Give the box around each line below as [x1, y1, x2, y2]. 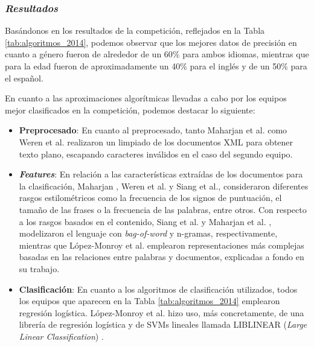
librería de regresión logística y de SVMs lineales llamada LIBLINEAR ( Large [19, 318, 307, 331]
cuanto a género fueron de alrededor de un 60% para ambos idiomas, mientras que [5, 48, 309, 60]
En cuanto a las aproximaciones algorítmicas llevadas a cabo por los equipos [5, 92, 287, 104]
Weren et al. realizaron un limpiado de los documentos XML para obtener [19, 135, 293, 148]
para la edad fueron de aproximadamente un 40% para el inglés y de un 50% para [5, 60, 307, 72]
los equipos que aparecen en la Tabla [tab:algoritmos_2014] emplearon [19, 294, 280, 307]
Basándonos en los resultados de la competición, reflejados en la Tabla [5, 24, 265, 37]
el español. [5, 71, 43, 84]
